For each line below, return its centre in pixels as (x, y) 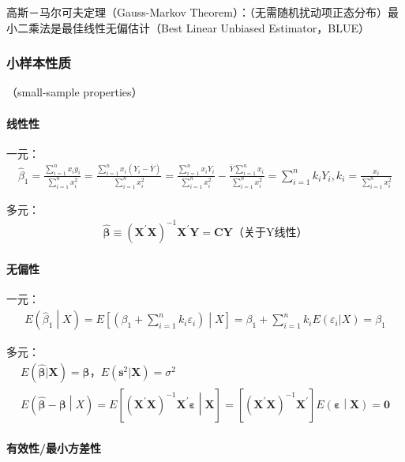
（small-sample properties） (75, 92)
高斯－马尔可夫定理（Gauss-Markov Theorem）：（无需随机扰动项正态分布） (197, 12)
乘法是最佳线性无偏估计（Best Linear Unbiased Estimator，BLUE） (199, 27)
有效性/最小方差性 (54, 447)
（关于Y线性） (270, 233)
